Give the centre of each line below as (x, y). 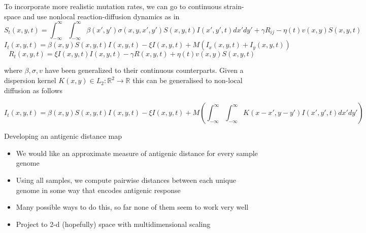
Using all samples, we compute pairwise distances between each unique (126, 180)
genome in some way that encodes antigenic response (98, 190)
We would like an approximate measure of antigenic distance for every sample (137, 153)
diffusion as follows (33, 90)
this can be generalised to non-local (188, 80)
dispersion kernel (30, 80)
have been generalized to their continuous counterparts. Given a (144, 70)
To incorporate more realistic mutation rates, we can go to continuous (113, 6)
